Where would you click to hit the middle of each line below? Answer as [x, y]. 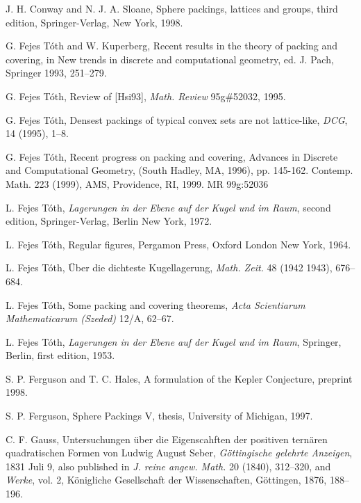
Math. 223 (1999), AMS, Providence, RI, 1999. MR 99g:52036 [137, 183]
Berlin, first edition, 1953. [60, 355]
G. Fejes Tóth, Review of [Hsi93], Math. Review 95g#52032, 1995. [146, 96]
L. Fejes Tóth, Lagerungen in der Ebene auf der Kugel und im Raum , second [168, 207]
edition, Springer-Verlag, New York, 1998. [94, 22]
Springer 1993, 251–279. [56, 73]
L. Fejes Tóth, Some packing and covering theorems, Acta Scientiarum [156, 304]
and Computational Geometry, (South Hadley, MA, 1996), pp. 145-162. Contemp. [179, 170]
